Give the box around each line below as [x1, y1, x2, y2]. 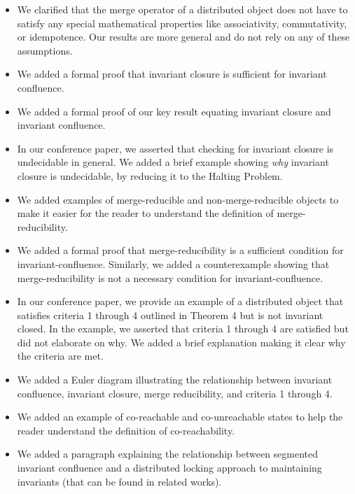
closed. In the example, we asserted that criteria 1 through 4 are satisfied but [17, 321, 349, 336]
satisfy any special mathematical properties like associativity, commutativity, [17, 15, 347, 30]
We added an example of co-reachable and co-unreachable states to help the [17, 409, 343, 424]
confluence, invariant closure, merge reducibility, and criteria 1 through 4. [17, 386, 333, 400]
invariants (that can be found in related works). [17, 474, 222, 488]
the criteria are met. [17, 348, 104, 363]
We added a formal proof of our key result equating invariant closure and [17, 104, 331, 118]
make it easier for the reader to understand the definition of [17, 206, 274, 220]
